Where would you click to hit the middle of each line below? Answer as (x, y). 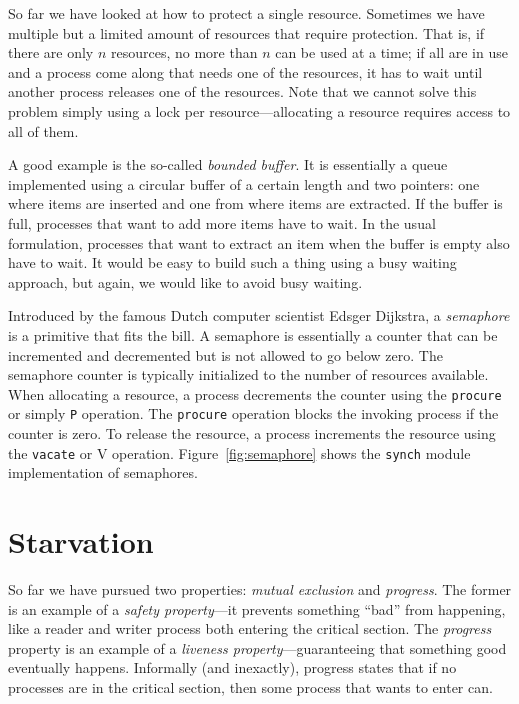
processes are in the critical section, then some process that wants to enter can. (250, 686)
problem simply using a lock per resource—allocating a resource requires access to (259, 110)
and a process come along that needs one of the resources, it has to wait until (245, 71)
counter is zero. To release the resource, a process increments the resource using (252, 433)
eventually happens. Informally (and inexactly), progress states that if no (232, 667)
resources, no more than (184, 52)
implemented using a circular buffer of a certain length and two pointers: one (244, 183)
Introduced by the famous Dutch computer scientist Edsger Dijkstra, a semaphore (259, 315)
